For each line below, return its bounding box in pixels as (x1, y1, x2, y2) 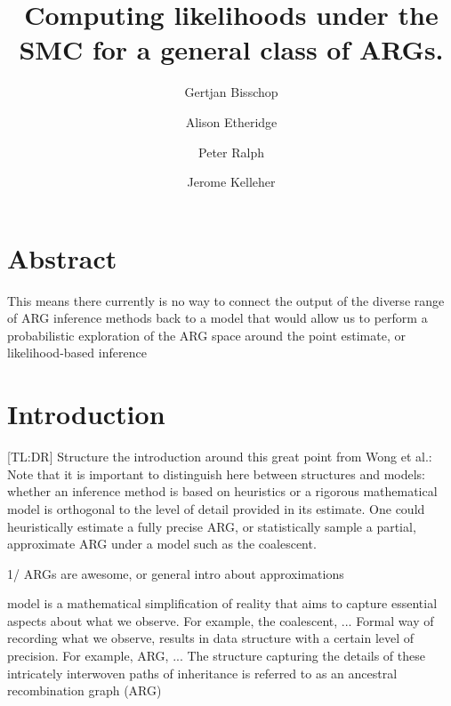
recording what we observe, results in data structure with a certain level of (7, 629, 415, 647)
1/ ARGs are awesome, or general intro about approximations (7, 564, 344, 582)
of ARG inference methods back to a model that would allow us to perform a (7, 309, 428, 327)
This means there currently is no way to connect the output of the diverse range (7, 291, 445, 309)
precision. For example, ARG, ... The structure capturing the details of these (7, 646, 425, 665)
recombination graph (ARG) (7, 681, 162, 700)
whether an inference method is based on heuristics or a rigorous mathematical (7, 482, 438, 501)
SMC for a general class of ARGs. (19, 31, 444, 68)
